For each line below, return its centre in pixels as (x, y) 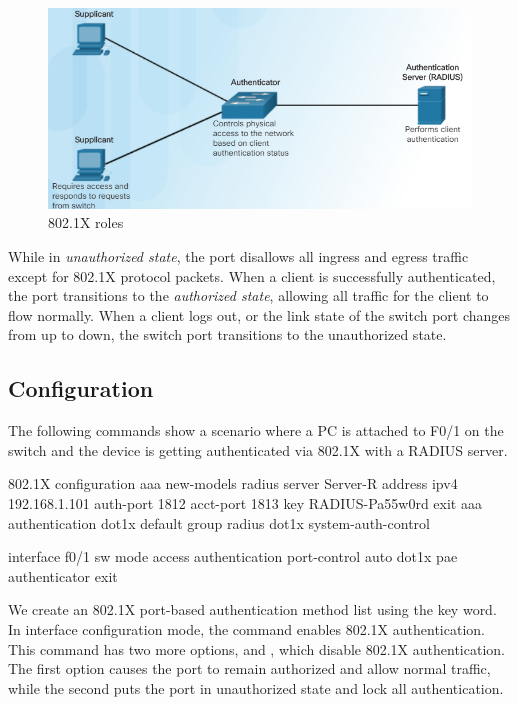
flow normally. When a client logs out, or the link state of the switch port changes (259, 314)
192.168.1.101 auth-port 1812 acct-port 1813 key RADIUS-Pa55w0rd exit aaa (245, 502)
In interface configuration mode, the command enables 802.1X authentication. (246, 628)
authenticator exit (63, 575)
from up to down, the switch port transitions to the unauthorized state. (227, 334)
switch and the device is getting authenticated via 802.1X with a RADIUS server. (258, 449)
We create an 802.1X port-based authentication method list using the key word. (252, 609)
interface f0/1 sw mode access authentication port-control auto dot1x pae (233, 556)
